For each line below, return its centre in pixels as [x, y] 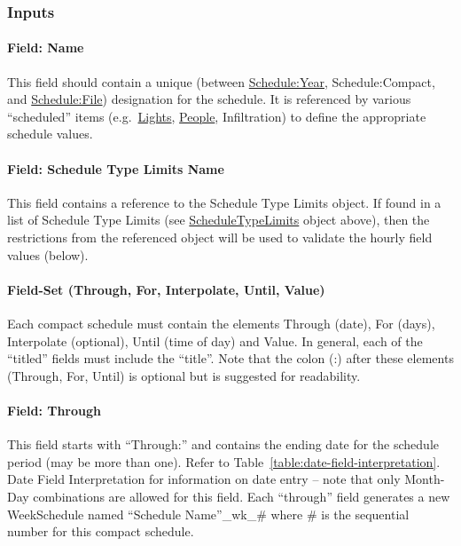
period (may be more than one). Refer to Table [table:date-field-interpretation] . [224, 461]
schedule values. [50, 134]
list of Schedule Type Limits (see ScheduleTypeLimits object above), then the [219, 220]
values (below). [48, 254]
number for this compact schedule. [101, 531]
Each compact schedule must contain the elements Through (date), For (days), [221, 323]
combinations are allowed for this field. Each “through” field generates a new [242, 496]
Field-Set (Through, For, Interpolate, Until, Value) [166, 289]
